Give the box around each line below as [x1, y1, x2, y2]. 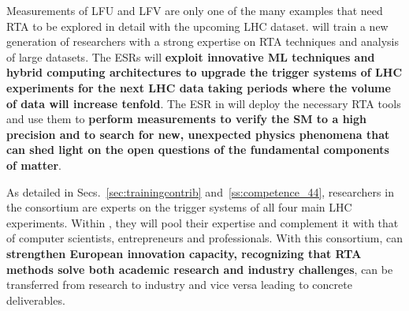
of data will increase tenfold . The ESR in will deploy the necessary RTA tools [6, 95, 401, 111]
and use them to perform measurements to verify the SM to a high [6, 111, 367, 127]
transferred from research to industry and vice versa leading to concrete [6, 276, 352, 293]
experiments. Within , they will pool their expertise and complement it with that [6, 214, 399, 230]
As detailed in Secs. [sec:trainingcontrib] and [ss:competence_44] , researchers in [6, 183, 394, 200]
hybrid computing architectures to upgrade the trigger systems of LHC [6, 64, 403, 81]
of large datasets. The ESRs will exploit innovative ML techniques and [6, 48, 375, 65]
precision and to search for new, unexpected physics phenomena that [6, 126, 390, 142]
